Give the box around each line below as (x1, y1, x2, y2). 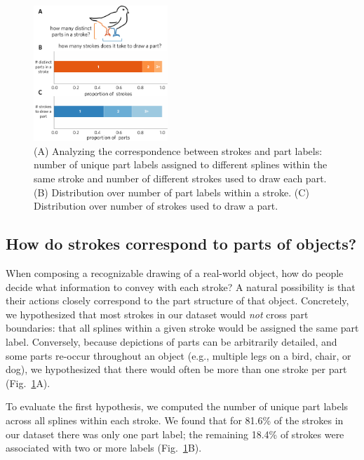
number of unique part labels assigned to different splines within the (34, 157, 328, 172)
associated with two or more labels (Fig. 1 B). (6, 440, 202, 455)
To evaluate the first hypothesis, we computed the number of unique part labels (6, 399, 349, 414)
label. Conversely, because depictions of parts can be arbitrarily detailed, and (6, 334, 337, 349)
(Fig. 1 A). (6, 375, 50, 390)
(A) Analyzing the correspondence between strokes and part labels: (34, 143, 323, 158)
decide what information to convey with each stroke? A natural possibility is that (6, 279, 356, 294)
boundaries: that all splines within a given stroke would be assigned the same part (6, 320, 359, 335)
